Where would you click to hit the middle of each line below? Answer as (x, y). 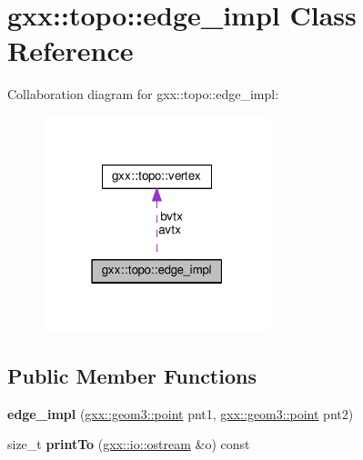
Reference (71, 50)
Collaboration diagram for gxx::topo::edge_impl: (143, 94)
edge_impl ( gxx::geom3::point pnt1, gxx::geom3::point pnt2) (181, 413)
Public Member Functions (132, 376)
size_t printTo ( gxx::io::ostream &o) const (129, 444)
